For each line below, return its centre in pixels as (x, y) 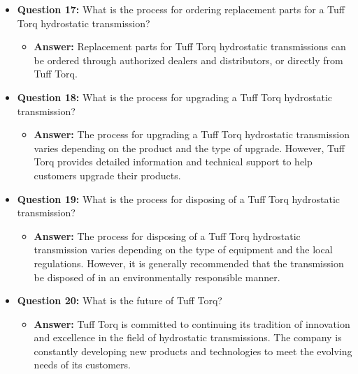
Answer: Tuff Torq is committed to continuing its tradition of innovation (192, 323)
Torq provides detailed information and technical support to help (173, 162)
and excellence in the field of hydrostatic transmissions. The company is (188, 337)
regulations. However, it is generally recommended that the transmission (189, 263)
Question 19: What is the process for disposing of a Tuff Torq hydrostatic (179, 199)
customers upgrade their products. (107, 175)
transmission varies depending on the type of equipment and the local (183, 249)
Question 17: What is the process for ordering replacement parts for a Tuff (181, 9)
